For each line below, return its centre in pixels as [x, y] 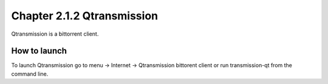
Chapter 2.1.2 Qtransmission [84, 16]
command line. [30, 74]
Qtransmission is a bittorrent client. [55, 34]
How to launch [39, 51]
